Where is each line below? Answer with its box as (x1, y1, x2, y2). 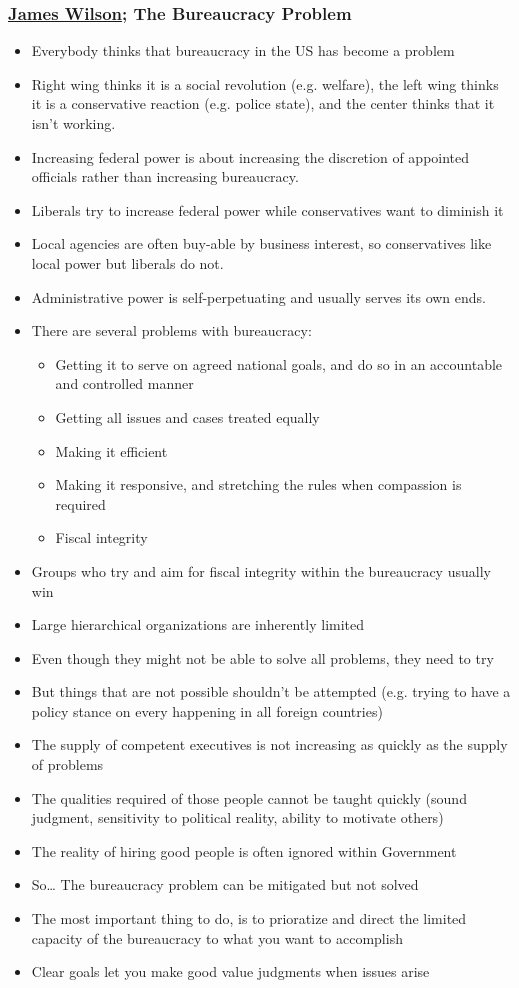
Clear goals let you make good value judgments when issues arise (31, 961, 430, 982)
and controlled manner (55, 373, 194, 394)
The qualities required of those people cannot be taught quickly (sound (31, 787, 467, 808)
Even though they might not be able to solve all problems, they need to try (31, 647, 494, 668)
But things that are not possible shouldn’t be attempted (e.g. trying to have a (31, 681, 511, 702)
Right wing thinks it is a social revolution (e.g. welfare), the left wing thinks (31, 73, 499, 94)
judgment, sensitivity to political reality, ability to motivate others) (31, 807, 444, 828)
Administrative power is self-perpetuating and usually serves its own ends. (31, 286, 487, 307)
